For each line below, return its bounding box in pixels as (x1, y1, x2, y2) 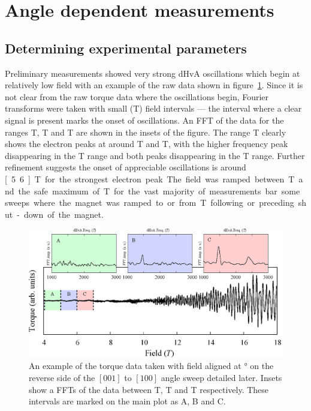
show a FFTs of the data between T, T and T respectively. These (29, 383, 269, 395)
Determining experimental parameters (5, 38, 247, 57)
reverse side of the (29, 371, 95, 383)
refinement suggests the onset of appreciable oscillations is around (5, 161, 246, 173)
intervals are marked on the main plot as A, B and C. (29, 395, 226, 407)
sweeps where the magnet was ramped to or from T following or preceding (5, 196, 294, 209)
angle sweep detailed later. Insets (161, 371, 282, 383)
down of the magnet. (23, 208, 104, 220)
